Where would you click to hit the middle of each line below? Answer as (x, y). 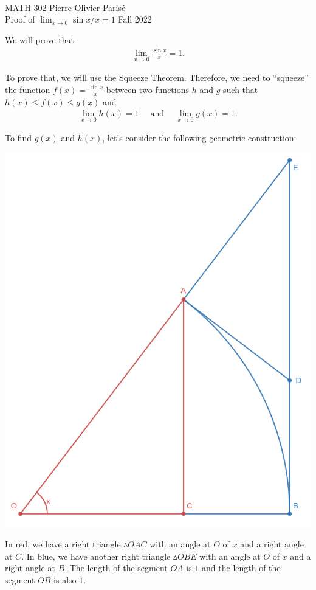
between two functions (147, 89)
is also (65, 579)
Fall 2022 (135, 19)
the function (28, 89)
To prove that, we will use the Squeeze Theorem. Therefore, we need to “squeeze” (157, 78)
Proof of (20, 19)
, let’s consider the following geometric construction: (199, 138)
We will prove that (39, 39)
